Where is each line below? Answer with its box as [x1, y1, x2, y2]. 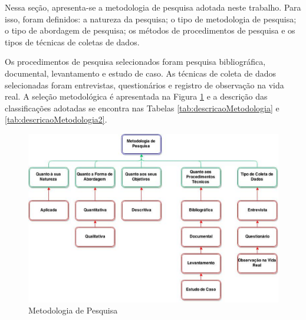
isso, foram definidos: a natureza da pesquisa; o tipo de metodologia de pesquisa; [5, 12, 297, 25]
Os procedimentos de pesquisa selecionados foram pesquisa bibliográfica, [5, 55, 266, 68]
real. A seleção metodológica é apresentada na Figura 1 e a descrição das [5, 90, 268, 103]
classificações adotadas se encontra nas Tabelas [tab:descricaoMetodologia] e [5, 101, 279, 114]
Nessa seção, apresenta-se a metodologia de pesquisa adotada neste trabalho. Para [5, 1, 301, 13]
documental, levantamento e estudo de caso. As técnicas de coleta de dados [5, 67, 276, 79]
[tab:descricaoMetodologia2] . [5, 113, 107, 126]
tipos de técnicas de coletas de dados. [5, 35, 140, 48]
